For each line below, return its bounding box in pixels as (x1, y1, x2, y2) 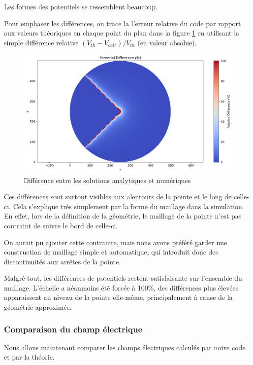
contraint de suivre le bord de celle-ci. (4, 220, 118, 230)
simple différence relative (4, 37, 79, 47)
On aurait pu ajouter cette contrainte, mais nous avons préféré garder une (4, 237, 227, 247)
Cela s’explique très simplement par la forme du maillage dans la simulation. (13, 201, 244, 211)
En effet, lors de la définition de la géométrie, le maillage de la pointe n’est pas (4, 211, 242, 221)
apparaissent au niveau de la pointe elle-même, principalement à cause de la (4, 292, 233, 302)
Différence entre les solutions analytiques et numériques (24, 175, 191, 185)
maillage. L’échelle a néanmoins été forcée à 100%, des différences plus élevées (4, 282, 239, 292)
